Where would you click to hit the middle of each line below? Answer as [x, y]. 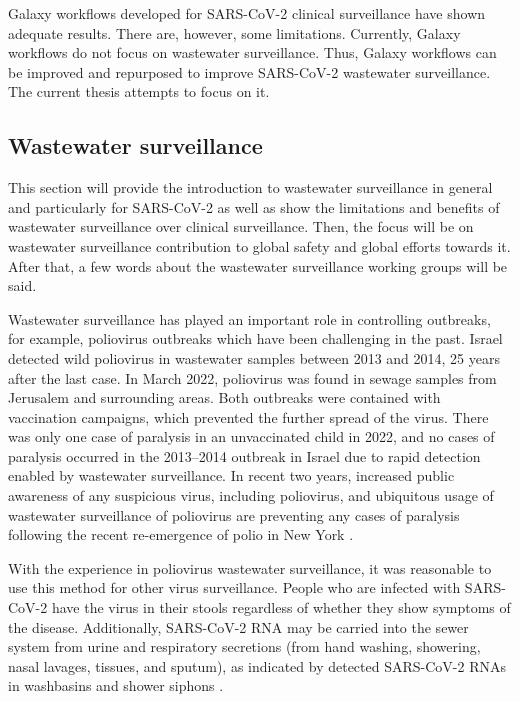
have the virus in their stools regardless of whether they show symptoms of [281, 607]
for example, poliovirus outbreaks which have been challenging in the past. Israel [255, 338]
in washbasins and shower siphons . [116, 685]
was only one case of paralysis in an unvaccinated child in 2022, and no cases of [251, 436]
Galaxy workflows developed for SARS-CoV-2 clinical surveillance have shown [247, 13]
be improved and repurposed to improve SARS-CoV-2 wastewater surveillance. [249, 71]
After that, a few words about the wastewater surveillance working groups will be [258, 265]
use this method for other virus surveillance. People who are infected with [234, 587]
